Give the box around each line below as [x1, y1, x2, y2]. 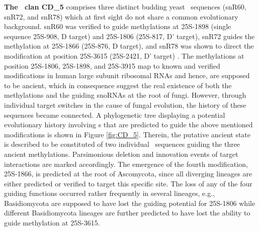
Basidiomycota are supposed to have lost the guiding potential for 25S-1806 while [4, 197, 255, 208]
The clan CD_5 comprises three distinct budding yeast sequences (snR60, [4, 2, 246, 12]
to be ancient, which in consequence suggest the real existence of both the [4, 80, 232, 90]
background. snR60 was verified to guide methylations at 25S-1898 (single [4, 21, 231, 32]
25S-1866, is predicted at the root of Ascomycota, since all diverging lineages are [4, 168, 252, 179]
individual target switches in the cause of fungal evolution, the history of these [4, 99, 246, 110]
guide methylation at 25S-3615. [4, 217, 100, 228]
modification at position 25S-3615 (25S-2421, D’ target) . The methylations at [4, 50, 244, 61]
